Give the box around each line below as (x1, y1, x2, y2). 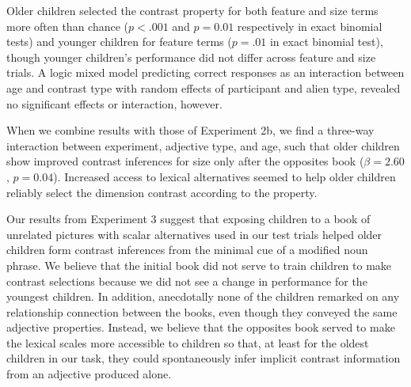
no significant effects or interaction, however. (6, 95, 223, 112)
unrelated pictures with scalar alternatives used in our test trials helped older (6, 226, 382, 242)
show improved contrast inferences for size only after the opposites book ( (6, 153, 364, 169)
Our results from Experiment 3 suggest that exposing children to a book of (6, 211, 371, 227)
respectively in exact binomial (237, 17, 382, 34)
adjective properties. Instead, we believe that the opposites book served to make (6, 319, 395, 336)
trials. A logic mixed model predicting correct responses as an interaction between (6, 64, 405, 81)
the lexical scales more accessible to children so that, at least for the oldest (6, 334, 369, 351)
